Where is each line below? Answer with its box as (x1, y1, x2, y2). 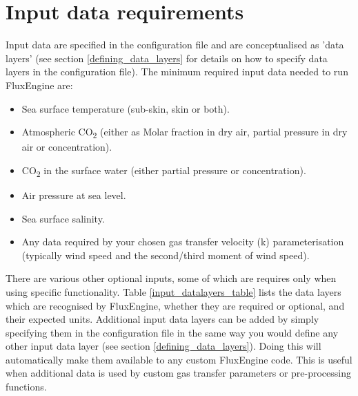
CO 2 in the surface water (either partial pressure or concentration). (21, 162, 306, 179)
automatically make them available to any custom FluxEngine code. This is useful (6, 352, 352, 366)
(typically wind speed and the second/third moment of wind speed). (21, 247, 310, 262)
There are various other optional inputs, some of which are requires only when (6, 271, 337, 285)
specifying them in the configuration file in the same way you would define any (6, 325, 339, 339)
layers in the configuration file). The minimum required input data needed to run (6, 64, 348, 79)
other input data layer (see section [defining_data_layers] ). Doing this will (6, 339, 321, 353)
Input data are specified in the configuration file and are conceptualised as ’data (6, 37, 344, 52)
